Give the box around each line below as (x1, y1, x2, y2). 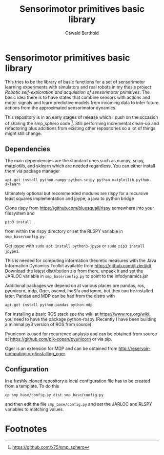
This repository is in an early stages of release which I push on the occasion (5, 114, 159, 120)
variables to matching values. (5, 406, 64, 412)
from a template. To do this (5, 383, 60, 389)
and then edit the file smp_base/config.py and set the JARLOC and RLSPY (5, 401, 152, 407)
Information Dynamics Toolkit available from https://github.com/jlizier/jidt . (5, 263, 153, 269)
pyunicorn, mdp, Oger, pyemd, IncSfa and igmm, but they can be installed (5, 288, 154, 294)
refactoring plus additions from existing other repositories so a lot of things (5, 126, 156, 131)
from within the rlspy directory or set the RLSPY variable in (5, 228, 123, 234)
